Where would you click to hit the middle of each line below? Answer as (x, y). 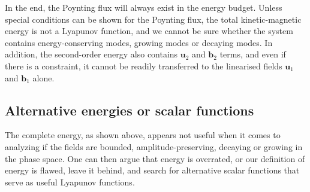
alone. (43, 77)
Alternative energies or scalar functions (130, 110)
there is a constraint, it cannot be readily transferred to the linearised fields (144, 65)
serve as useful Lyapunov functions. (70, 182)
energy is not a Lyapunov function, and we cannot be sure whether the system (149, 31)
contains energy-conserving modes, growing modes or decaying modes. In (139, 42)
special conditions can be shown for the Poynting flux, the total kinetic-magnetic (153, 19)
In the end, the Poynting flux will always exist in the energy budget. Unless (144, 7)
